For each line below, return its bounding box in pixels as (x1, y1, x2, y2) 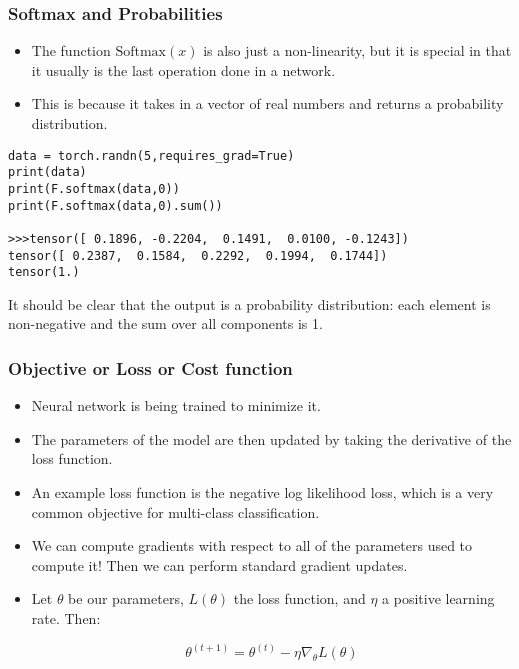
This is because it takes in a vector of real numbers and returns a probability (31, 93, 504, 114)
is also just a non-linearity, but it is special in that (203, 40, 512, 61)
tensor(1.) (8, 265, 80, 280)
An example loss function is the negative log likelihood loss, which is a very (31, 482, 494, 503)
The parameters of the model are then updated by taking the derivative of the (31, 428, 512, 449)
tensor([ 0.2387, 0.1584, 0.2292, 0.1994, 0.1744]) (8, 248, 388, 263)
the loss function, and (233, 588, 366, 609)
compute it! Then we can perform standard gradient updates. (31, 554, 408, 575)
